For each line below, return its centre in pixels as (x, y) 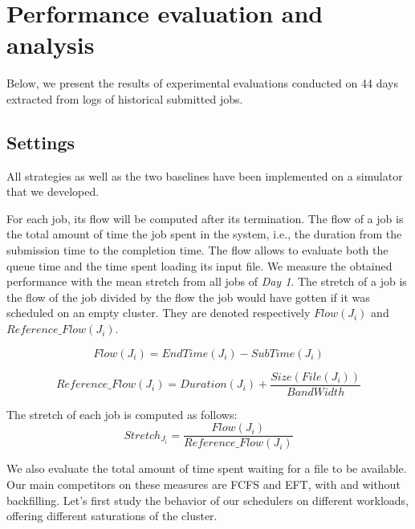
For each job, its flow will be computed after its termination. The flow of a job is (205, 218)
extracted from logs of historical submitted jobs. (125, 98)
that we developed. (53, 191)
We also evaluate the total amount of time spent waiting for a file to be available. (207, 468)
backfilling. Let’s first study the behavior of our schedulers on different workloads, (208, 500)
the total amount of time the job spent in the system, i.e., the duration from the (204, 234)
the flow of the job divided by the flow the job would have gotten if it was (188, 297)
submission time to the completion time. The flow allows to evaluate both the (197, 250)
